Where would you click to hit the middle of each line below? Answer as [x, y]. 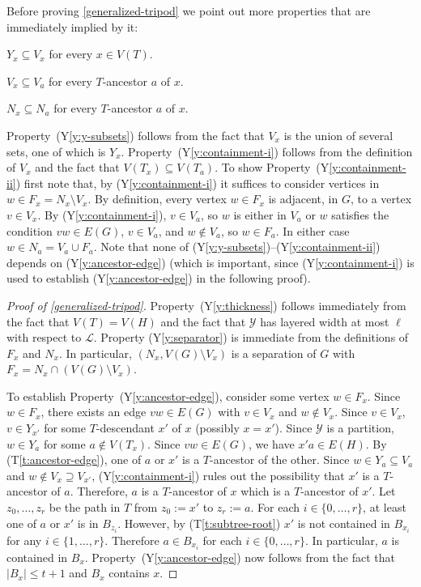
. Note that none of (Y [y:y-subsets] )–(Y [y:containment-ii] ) [237, 247]
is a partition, [360, 428]
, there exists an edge [94, 412]
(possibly [217, 428]
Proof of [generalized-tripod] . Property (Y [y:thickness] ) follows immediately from [206, 305]
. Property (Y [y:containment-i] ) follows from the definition [267, 151]
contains [129, 573]
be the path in [85, 507]
